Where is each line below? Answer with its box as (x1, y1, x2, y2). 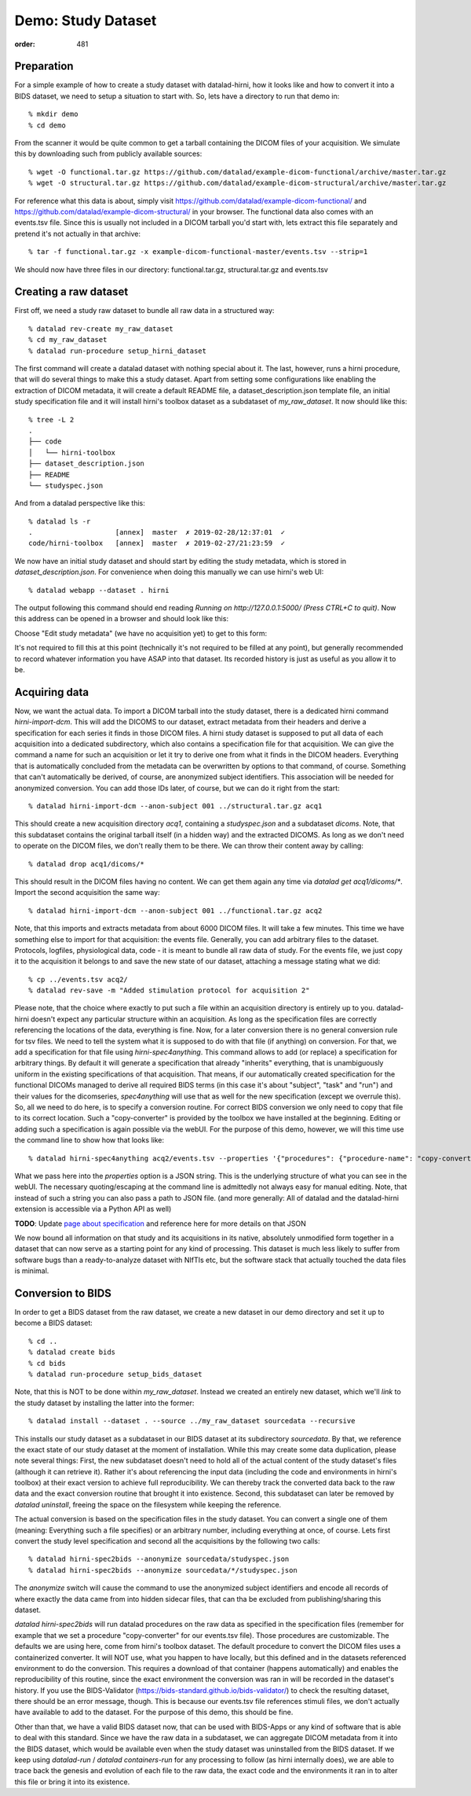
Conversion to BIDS (14, 1286, 111, 1300)
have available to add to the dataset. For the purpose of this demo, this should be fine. (14, 1707, 294, 1717)
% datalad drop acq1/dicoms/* (28, 859, 145, 868)
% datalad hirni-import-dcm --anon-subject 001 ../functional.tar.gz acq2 (28, 906, 323, 915)
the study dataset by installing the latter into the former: (14, 1398, 195, 1408)
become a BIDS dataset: (14, 1318, 93, 1328)
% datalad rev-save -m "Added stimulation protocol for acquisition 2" (28, 986, 310, 995)
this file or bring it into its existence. (14, 1777, 130, 1787)
